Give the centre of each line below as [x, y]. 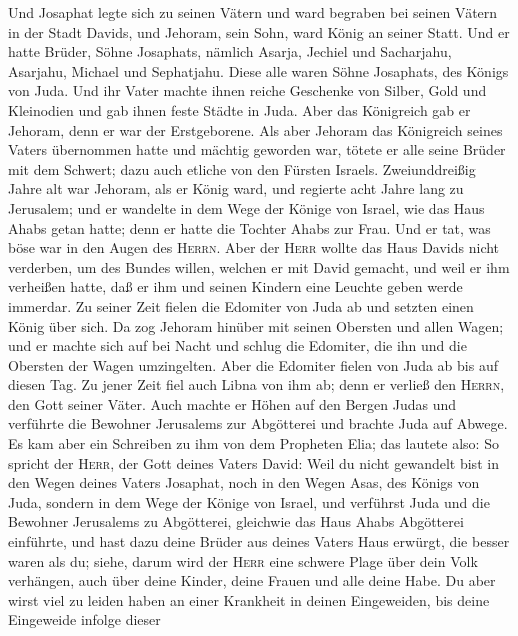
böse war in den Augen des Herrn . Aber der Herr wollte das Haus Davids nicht [254, 247]
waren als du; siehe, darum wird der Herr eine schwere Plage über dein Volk [243, 560]
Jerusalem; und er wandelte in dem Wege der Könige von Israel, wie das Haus [246, 207]
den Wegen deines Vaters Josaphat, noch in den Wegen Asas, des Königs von [244, 482]
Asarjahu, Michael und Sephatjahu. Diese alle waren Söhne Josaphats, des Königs [258, 70]
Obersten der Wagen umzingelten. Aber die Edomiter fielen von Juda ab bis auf [253, 364]
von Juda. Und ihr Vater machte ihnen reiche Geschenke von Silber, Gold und [247, 90]
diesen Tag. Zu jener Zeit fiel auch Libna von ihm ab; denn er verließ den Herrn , [256, 384]
